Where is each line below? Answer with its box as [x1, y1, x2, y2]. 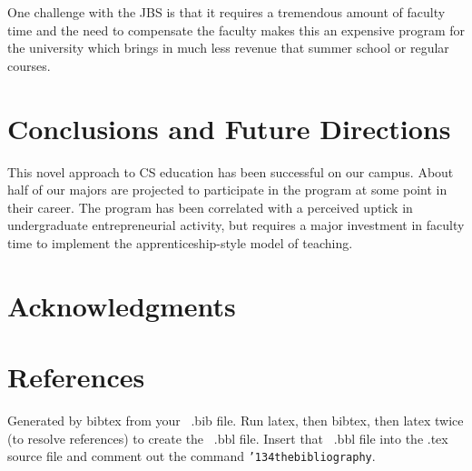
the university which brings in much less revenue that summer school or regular [7, 38, 449, 57]
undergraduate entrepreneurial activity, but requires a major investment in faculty [7, 215, 465, 235]
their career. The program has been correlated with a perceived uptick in [7, 197, 413, 216]
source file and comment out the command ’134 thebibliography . [7, 446, 376, 466]
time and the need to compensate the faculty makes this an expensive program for [7, 20, 465, 39]
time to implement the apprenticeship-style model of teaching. [7, 233, 353, 252]
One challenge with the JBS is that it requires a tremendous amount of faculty [7, 3, 446, 21]
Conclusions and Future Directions [7, 109, 451, 146]
